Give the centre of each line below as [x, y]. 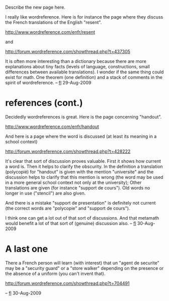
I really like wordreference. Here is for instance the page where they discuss [84, 17]
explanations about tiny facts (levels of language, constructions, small [77, 67]
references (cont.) [44, 103]
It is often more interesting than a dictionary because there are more [76, 61]
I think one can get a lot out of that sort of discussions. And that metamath [82, 218]
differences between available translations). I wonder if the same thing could [84, 72]
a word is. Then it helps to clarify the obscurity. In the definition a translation [84, 166]
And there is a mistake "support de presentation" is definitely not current [80, 203]
